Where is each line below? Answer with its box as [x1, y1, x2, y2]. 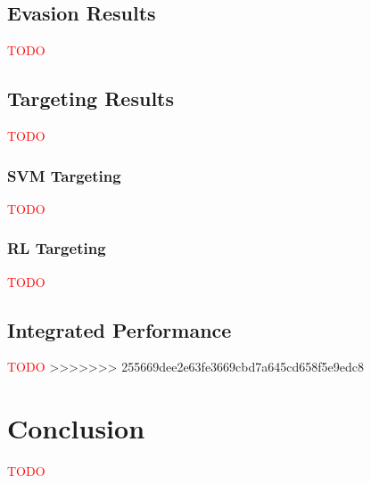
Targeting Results [7, 85, 175, 112]
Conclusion [7, 410, 145, 446]
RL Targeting [7, 237, 106, 259]
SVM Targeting [7, 164, 121, 186]
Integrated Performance [7, 315, 232, 343]
